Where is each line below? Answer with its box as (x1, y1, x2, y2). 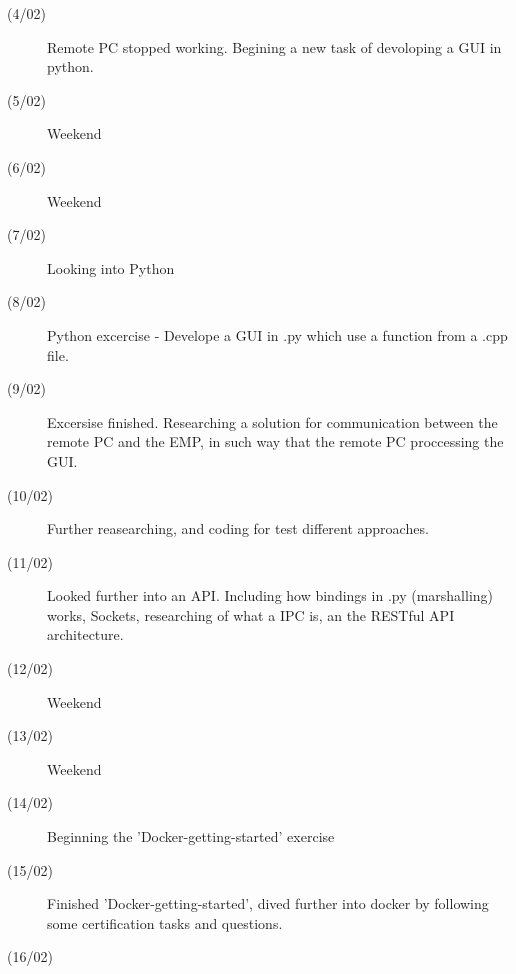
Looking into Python (47, 257, 175, 278)
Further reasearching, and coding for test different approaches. (47, 518, 429, 539)
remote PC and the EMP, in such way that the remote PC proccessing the (47, 431, 504, 452)
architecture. (47, 624, 124, 645)
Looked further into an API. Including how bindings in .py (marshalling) (47, 585, 494, 606)
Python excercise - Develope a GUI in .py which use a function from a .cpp (47, 324, 508, 345)
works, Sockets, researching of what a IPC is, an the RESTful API (47, 604, 455, 625)
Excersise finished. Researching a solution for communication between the (47, 411, 498, 432)
